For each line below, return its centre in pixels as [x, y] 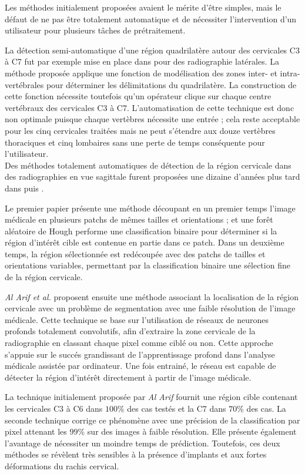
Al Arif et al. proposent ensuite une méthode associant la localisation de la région [152, 296]
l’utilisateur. [27, 154]
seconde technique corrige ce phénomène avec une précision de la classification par [152, 420]
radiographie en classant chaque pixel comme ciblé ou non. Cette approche [139, 343]
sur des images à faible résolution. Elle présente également [192, 431]
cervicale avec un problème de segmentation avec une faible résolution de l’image [150, 308]
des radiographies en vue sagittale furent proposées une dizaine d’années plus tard [152, 177]
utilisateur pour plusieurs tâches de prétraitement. [95, 30]
